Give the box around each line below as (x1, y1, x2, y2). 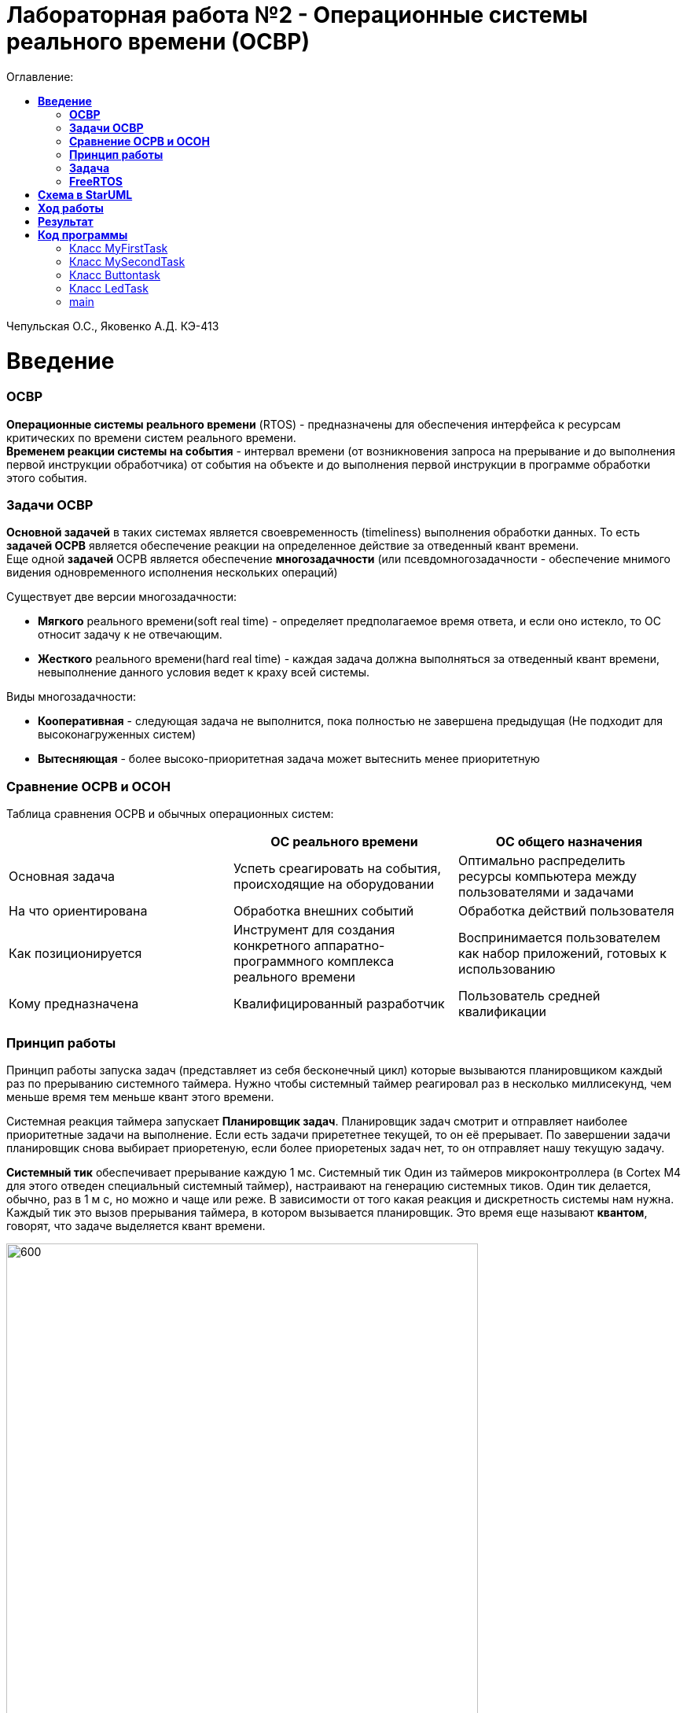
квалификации (457, 1004, 546, 1020)
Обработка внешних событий (233, 903, 414, 919)
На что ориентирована (9, 903, 148, 919)
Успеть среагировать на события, (233, 860, 442, 877)
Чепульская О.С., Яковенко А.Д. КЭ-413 (6, 319, 219, 333)
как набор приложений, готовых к (457, 945, 667, 962)
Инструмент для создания (233, 922, 395, 938)
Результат (38, 214, 94, 228)
